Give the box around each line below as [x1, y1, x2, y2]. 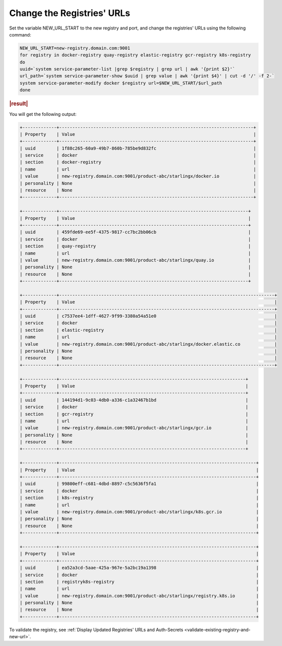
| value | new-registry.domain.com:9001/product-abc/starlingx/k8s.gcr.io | [19, 509, 259, 515]
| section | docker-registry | [19, 159, 257, 165]
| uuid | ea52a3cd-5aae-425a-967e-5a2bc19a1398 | [19, 565, 259, 571]
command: [9, 31, 31, 37]
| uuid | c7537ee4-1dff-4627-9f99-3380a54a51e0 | [19, 313, 278, 319]
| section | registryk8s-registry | [19, 579, 259, 585]
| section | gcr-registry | [19, 411, 249, 417]
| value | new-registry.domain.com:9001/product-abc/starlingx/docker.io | [19, 173, 257, 179]
